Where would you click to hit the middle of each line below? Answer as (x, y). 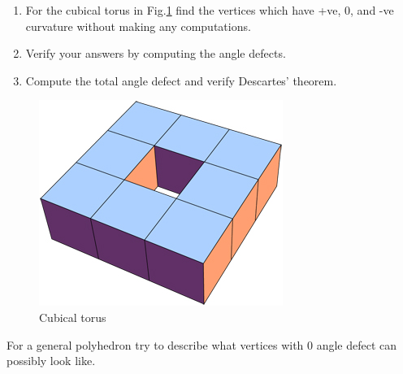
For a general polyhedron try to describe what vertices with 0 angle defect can (202, 344)
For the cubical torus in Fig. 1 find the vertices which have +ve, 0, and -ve (210, 10)
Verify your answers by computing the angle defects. (156, 53)
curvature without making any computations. (138, 26)
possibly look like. (51, 361)
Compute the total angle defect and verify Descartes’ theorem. (181, 80)
